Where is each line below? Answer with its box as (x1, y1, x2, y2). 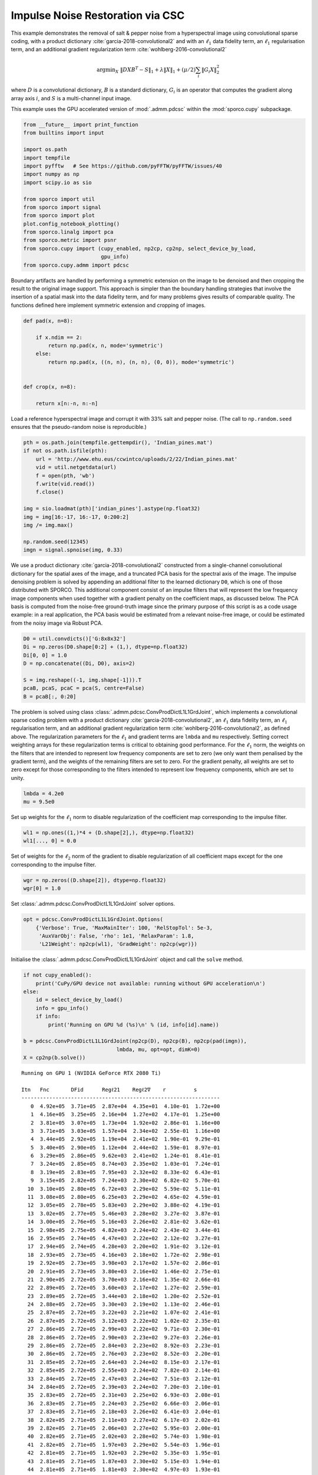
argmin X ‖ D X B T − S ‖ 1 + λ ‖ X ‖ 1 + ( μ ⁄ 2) (96, 65, 196, 74)
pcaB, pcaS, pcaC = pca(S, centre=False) (23, 685, 145, 691)
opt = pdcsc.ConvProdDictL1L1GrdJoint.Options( (23, 916, 163, 923)
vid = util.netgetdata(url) (35, 464, 117, 471)
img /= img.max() (23, 522, 74, 528)
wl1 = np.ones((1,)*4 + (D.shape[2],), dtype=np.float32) (23, 830, 194, 836)
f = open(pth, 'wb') (35, 472, 95, 479)
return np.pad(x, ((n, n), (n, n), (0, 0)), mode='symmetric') (48, 359, 235, 365)
